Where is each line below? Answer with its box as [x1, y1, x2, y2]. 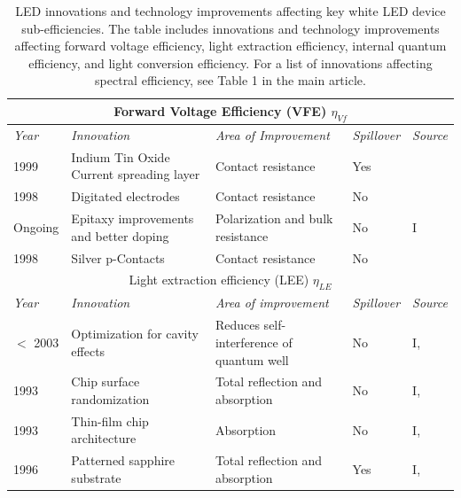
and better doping [71, 226, 169, 245]
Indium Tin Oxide [71, 147, 170, 166]
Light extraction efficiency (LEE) [129, 270, 309, 289]
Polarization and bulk [215, 209, 333, 228]
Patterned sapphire [71, 451, 176, 470]
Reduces [215, 315, 260, 334]
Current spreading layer [71, 165, 200, 183]
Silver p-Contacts [71, 248, 165, 267]
